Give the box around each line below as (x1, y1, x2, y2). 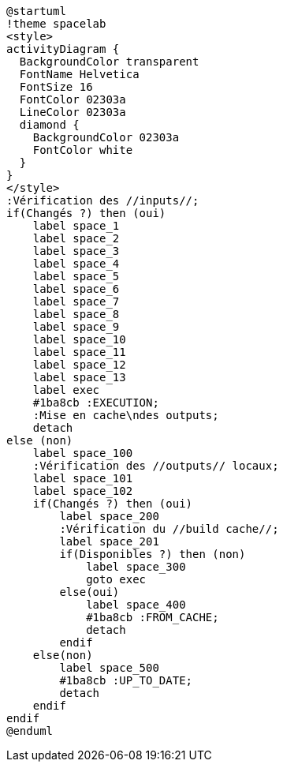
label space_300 (86, 560, 186, 573)
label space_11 (32, 346, 126, 358)
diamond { (19, 118, 80, 131)
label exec (32, 384, 100, 396)
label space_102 (32, 485, 133, 497)
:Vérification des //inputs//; (6, 194, 199, 207)
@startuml (6, 5, 66, 17)
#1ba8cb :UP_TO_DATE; (59, 674, 193, 687)
